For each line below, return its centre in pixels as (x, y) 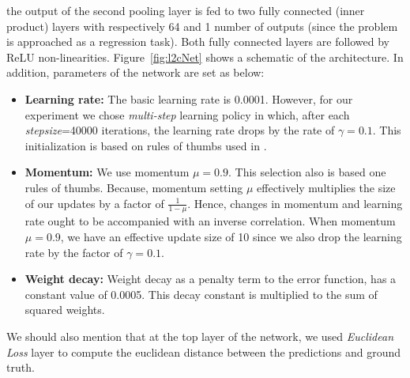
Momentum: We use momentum (107, 172)
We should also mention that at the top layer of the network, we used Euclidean (200, 336)
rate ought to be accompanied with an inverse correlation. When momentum (210, 221)
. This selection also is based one (307, 172)
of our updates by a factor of (94, 203)
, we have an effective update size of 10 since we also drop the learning (231, 236)
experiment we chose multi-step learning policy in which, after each (187, 114)
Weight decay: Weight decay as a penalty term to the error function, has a (211, 279)
